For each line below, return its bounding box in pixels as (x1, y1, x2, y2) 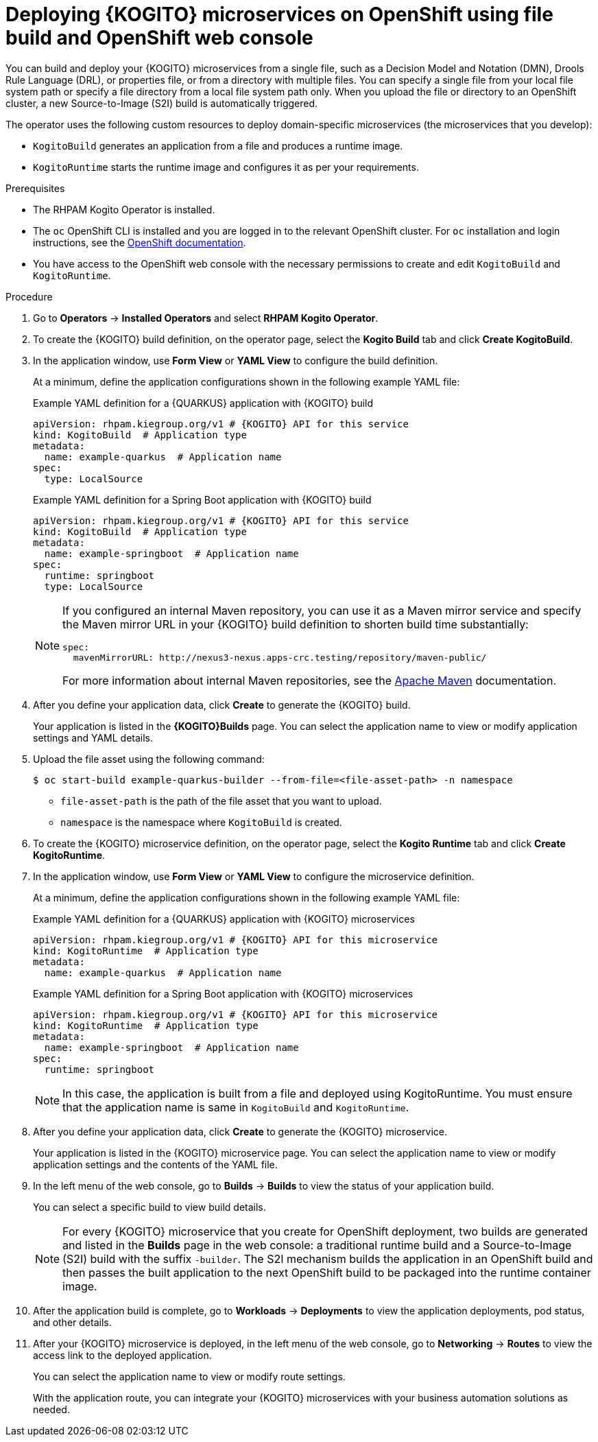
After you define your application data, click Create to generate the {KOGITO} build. (33, 698, 411, 711)
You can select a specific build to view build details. (33, 1201, 266, 1213)
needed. (33, 1403, 70, 1415)
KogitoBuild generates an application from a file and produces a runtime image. (33, 139, 403, 152)
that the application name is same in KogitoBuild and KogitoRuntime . (62, 1100, 409, 1114)
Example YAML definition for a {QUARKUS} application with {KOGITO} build (33, 397, 374, 409)
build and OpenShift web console (5, 26, 313, 49)
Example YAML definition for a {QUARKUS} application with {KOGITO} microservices (33, 912, 415, 925)
